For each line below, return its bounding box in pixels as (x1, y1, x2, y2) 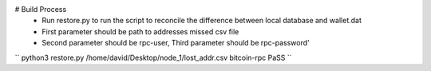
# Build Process (14, 5, 67, 14)
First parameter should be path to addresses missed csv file (42, 26, 239, 36)
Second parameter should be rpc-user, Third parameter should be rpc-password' (42, 38, 310, 48)
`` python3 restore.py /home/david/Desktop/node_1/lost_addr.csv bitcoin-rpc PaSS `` (14, 53, 292, 62)
